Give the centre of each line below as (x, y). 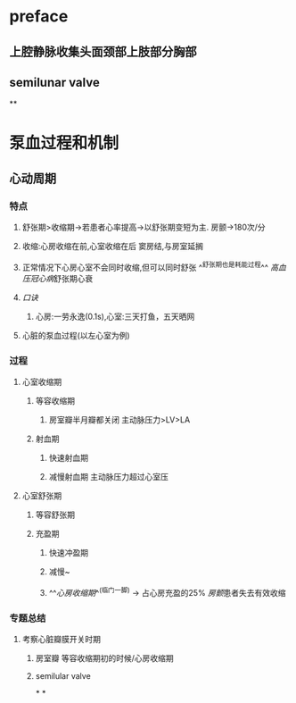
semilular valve (63, 676)
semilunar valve (54, 82)
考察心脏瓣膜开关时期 (61, 640)
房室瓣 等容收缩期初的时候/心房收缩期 (104, 658)
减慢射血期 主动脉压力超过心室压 (109, 477)
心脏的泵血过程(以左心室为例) (76, 335)
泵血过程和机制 (64, 142)
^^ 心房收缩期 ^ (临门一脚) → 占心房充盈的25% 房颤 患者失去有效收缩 (168, 592)
